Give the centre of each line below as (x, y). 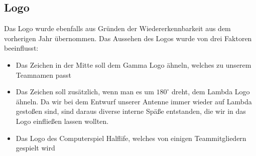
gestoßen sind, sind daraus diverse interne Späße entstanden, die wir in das (131, 111)
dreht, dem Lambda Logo (211, 92)
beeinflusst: (21, 48)
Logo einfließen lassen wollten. (62, 121)
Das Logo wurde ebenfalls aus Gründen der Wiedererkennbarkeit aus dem (117, 28)
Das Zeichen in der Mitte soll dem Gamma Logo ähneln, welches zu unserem (134, 64)
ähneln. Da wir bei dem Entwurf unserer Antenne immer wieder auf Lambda (134, 101)
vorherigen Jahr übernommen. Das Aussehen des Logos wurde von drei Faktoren (128, 38)
